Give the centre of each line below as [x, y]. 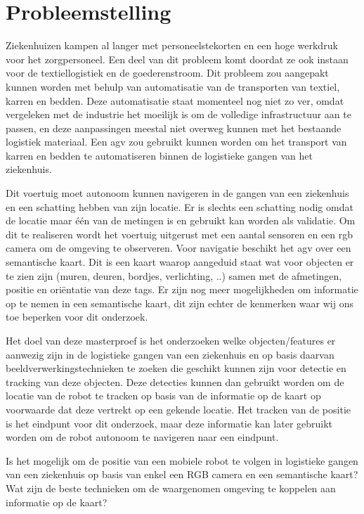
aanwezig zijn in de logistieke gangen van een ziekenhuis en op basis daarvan [170, 354]
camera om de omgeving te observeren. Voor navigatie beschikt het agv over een [178, 248]
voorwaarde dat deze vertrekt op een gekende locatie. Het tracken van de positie [178, 409]
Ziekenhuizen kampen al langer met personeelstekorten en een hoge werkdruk [172, 45]
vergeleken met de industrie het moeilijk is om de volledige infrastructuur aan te [178, 114]
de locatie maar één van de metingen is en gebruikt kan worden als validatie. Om [181, 220]
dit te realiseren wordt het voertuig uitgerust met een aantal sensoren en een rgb [180, 234]
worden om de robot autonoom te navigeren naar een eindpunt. [142, 437]
